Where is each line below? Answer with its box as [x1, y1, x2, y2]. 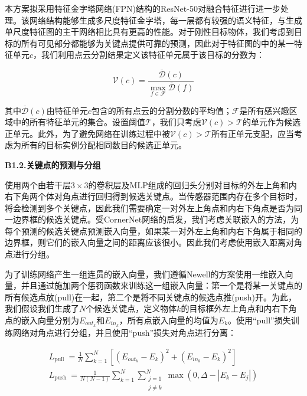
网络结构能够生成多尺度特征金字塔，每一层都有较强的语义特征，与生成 [29, 14, 302, 26]
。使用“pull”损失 [228, 314, 291, 326]
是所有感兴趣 [239, 104, 289, 116]
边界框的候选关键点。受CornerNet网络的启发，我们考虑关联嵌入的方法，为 [12, 213, 299, 225]
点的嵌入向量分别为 [5, 314, 79, 326]
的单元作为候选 [242, 116, 301, 128]
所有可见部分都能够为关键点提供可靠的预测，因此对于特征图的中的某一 [21, 37, 294, 49]
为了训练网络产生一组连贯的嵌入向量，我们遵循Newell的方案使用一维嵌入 [5, 267, 285, 280]
